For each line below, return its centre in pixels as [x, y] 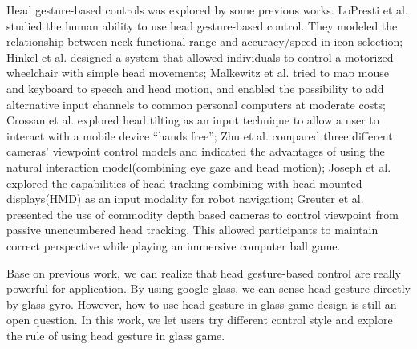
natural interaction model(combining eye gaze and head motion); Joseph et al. [199, 166]
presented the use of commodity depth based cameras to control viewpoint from [202, 214]
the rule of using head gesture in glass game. [116, 335]
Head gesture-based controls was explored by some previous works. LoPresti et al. [207, 10]
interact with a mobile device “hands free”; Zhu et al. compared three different [200, 135]
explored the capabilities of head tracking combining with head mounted [184, 183]
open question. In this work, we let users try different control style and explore [200, 320]
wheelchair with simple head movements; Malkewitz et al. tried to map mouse [198, 73]
